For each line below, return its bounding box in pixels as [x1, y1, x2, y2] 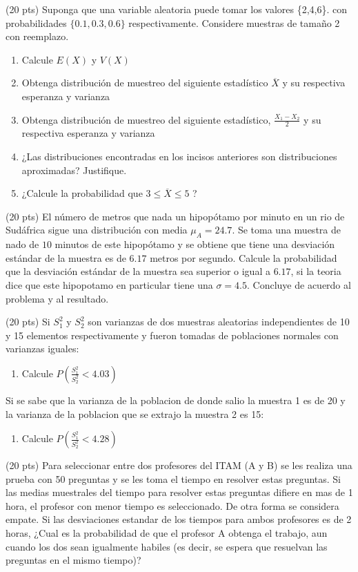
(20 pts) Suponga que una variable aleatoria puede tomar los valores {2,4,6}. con [6, 2, 348, 16]
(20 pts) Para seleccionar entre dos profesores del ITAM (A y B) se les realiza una [6, 458, 352, 473]
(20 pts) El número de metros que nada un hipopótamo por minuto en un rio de [6, 209, 345, 223]
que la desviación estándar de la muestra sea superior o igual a [6, 264, 270, 278]
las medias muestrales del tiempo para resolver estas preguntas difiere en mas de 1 [6, 485, 353, 499]
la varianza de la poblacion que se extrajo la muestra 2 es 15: [6, 406, 264, 421]
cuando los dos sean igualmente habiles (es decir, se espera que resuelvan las [6, 539, 328, 553]
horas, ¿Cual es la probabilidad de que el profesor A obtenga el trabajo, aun [6, 526, 328, 540]
